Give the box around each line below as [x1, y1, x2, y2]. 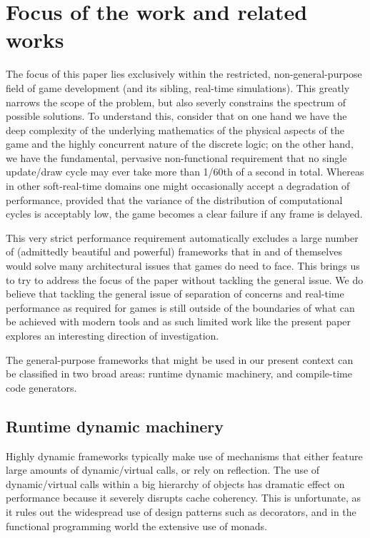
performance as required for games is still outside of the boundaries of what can [6, 300, 355, 315]
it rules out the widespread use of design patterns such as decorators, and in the [6, 504, 356, 519]
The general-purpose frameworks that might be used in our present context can [6, 352, 354, 367]
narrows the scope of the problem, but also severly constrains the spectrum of [6, 94, 346, 109]
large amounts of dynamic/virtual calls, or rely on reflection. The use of [6, 462, 320, 477]
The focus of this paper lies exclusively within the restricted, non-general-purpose [6, 66, 362, 81]
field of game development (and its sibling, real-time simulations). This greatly [6, 80, 350, 95]
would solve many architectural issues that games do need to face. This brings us [6, 258, 360, 273]
